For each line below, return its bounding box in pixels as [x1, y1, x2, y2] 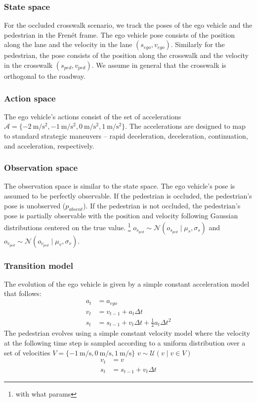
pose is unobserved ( [4, 200, 66, 210]
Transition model [4, 259, 74, 271]
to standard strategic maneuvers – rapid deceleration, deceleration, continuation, [4, 131, 248, 141]
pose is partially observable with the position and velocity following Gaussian [4, 210, 238, 221]
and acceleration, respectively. [4, 140, 94, 151]
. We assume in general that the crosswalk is [91, 60, 226, 70]
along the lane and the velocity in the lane [4, 39, 132, 50]
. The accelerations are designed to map [125, 121, 246, 131]
